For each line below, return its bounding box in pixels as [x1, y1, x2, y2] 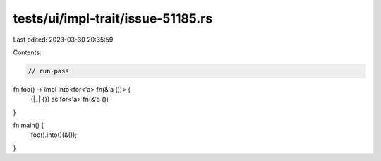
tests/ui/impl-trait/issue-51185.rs [13, 11, 213, 26]
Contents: [13, 48, 42, 56]
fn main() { [13, 121, 44, 130]
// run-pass [28, 67, 70, 75]
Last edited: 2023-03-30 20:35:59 [13, 35, 114, 44]
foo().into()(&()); [30, 131, 78, 139]
